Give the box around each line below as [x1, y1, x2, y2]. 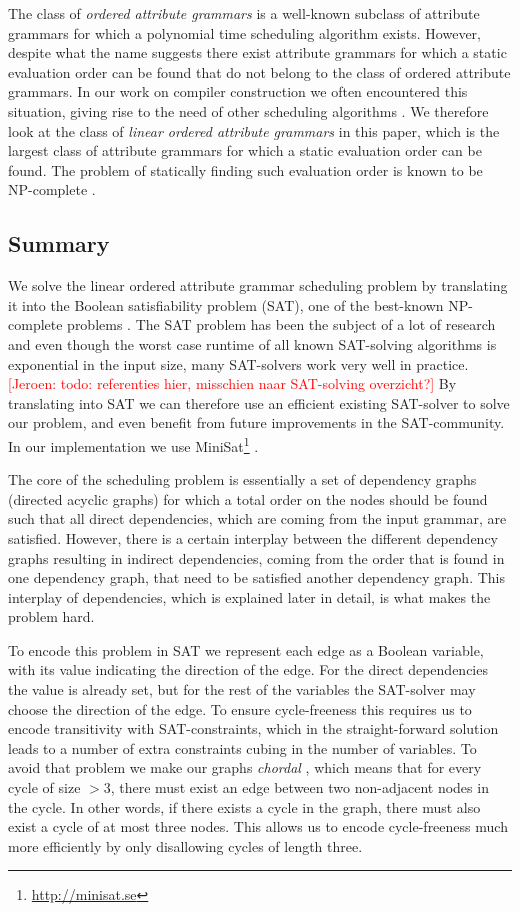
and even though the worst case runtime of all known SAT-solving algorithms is [8, 333, 497, 354]
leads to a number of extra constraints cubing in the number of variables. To [8, 737, 477, 758]
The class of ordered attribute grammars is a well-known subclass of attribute [8, 3, 480, 23]
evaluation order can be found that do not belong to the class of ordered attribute [8, 61, 511, 82]
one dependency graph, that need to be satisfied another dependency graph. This [8, 567, 505, 588]
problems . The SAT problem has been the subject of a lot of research [67, 314, 496, 335]
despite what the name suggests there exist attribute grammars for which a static [8, 42, 507, 63]
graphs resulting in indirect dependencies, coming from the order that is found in [8, 547, 505, 568]
